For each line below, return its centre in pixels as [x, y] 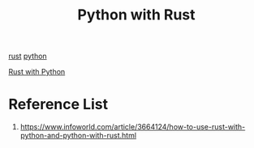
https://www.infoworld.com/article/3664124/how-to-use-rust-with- [133, 127]
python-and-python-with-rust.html [78, 136]
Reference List [58, 105]
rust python [28, 56]
